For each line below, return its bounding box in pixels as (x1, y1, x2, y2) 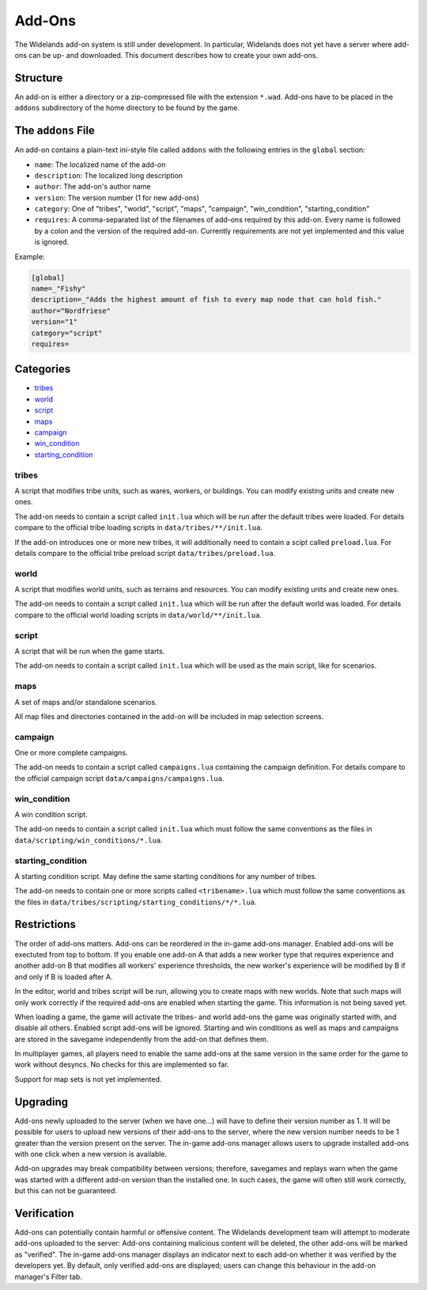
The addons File (14, 124, 95, 138)
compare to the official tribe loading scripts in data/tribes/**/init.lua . (14, 523, 263, 532)
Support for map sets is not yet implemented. (14, 1074, 162, 1084)
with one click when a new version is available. (14, 1149, 168, 1159)
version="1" (31, 318, 78, 326)
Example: (14, 252, 45, 261)
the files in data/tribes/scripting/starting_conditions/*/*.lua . (14, 897, 257, 907)
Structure (14, 71, 63, 85)
